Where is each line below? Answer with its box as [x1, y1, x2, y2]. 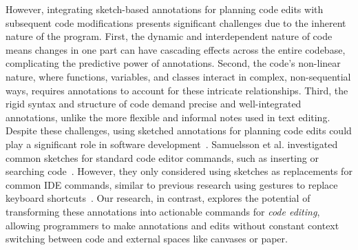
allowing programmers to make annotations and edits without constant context [6, 218, 339, 232]
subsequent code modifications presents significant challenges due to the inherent [6, 15, 346, 30]
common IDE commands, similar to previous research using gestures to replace [6, 177, 338, 191]
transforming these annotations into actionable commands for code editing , [6, 204, 320, 218]
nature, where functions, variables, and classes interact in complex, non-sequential [6, 69, 351, 83]
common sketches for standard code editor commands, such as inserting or [6, 150, 319, 165]
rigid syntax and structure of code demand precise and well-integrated [6, 96, 302, 111]
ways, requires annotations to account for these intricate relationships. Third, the [6, 83, 348, 97]
